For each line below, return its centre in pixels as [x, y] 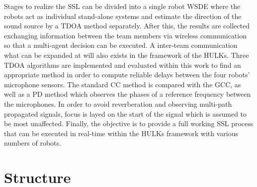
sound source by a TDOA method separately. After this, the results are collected [127, 26]
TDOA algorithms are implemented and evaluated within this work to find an [123, 65]
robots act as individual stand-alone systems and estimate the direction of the [123, 16]
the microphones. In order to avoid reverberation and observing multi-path [118, 103]
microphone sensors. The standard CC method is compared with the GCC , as [123, 84]
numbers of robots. [33, 143]
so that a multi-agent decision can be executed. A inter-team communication [121, 45]
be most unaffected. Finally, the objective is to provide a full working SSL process [129, 123]
